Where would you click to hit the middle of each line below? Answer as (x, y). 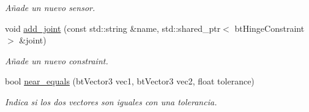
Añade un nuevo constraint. (57, 60)
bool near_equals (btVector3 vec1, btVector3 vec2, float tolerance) (130, 81)
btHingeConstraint (270, 28)
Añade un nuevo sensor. (50, 7)
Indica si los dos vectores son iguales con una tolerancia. (111, 101)
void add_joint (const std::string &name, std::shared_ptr (113, 28)
